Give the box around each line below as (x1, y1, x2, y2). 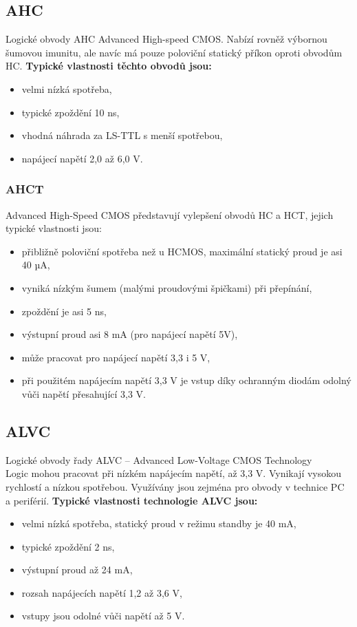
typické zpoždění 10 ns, (21, 105, 120, 119)
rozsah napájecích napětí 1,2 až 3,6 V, (21, 585, 182, 599)
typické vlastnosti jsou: (6, 221, 102, 235)
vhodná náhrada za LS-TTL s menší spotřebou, (21, 128, 223, 142)
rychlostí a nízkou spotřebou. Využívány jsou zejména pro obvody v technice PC (6, 479, 345, 493)
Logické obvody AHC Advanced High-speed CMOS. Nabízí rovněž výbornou (6, 32, 327, 46)
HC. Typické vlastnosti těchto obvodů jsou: (6, 59, 212, 73)
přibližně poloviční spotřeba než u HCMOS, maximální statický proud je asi (21, 244, 343, 258)
